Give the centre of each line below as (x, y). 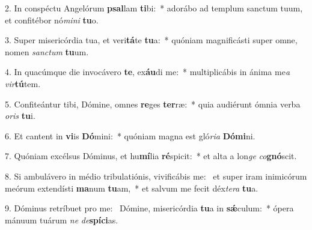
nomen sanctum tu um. (47, 51)
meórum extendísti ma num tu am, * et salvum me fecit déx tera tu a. (132, 188)
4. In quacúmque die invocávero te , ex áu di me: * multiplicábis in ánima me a (148, 72)
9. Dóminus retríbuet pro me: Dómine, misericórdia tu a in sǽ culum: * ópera (149, 208)
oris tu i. (20, 116)
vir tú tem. (23, 83)
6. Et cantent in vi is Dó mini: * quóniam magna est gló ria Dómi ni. (130, 135)
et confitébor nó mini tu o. (52, 20)
